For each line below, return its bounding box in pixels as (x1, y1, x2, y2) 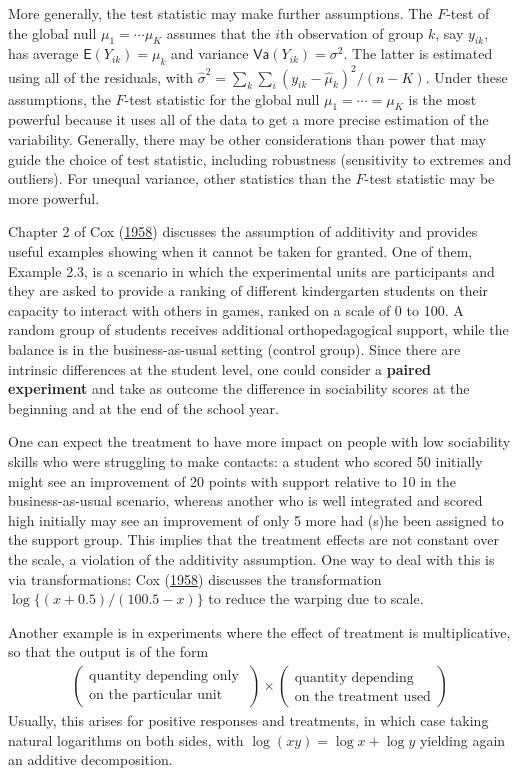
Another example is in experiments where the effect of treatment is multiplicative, (8, 621, 511, 642)
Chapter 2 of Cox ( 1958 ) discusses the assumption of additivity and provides (8, 221, 478, 242)
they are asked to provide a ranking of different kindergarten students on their (8, 280, 489, 301)
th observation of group (280, 22, 424, 43)
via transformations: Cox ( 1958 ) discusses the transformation (8, 568, 382, 589)
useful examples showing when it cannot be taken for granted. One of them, (8, 241, 473, 262)
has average (8, 43, 79, 64)
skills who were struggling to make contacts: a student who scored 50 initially (8, 450, 483, 471)
